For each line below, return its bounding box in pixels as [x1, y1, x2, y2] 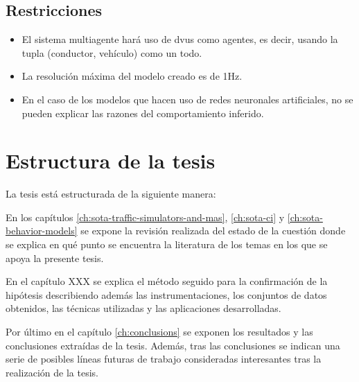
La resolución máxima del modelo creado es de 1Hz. [21, 69, 243, 83]
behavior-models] [6, 223, 78, 238]
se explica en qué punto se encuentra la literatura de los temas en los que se [6, 237, 328, 252]
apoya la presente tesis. [6, 250, 104, 265]
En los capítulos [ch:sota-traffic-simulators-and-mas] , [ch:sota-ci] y [6, 209, 285, 224]
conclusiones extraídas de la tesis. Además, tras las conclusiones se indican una [6, 338, 340, 352]
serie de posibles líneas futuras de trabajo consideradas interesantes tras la [6, 351, 322, 366]
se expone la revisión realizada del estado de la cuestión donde [80, 223, 346, 238]
